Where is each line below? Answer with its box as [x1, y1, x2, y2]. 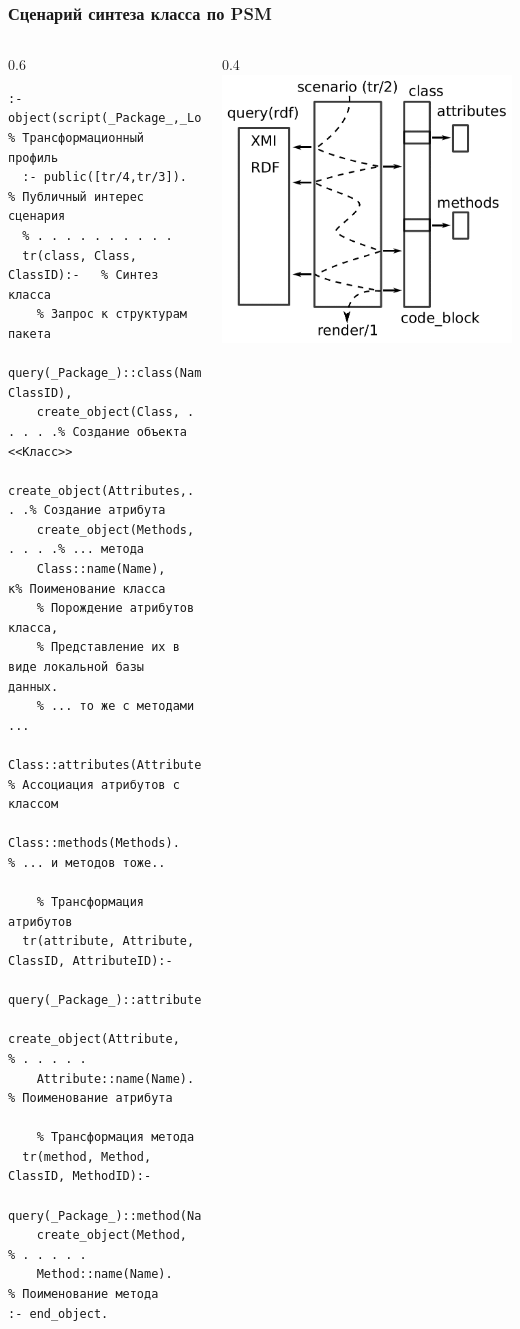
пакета [8, 326, 51, 341]
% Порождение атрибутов [36, 601, 195, 616]
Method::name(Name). [36, 1267, 173, 1282]
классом [8, 797, 59, 812]
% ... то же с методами [36, 699, 195, 714]
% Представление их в [36, 640, 180, 655]
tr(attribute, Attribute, [22, 934, 195, 949]
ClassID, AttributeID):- [8, 953, 173, 968]
